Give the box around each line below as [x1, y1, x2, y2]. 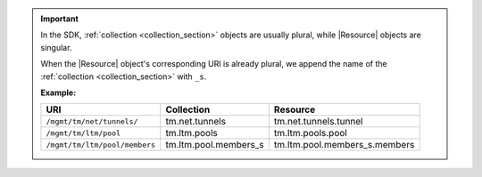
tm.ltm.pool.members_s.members [273, 139, 415, 151]
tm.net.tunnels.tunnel [273, 116, 363, 128]
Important [40, 13, 79, 24]
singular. [40, 42, 72, 52]
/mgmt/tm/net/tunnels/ [46, 117, 138, 126]
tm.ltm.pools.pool [273, 127, 347, 140]
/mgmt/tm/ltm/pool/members [46, 140, 156, 149]
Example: [40, 87, 77, 98]
